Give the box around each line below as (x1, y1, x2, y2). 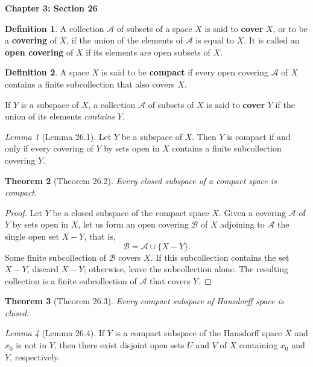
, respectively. (10, 350, 60, 363)
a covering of (5, 34, 57, 46)
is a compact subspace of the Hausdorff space (115, 327, 282, 339)
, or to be (273, 22, 308, 34)
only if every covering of (5, 142, 93, 155)
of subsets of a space (116, 22, 192, 34)
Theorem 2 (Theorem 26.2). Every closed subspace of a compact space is (5, 174, 277, 187)
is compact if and (227, 130, 291, 142)
